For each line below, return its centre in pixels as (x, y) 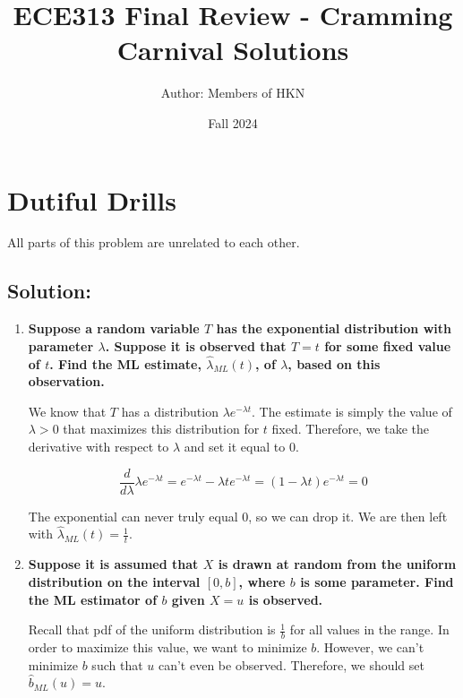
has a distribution (170, 411)
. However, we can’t (370, 646)
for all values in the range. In (369, 629)
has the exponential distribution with (334, 328)
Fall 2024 (233, 122)
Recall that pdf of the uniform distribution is (152, 629)
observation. (66, 381)
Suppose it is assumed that (113, 564)
